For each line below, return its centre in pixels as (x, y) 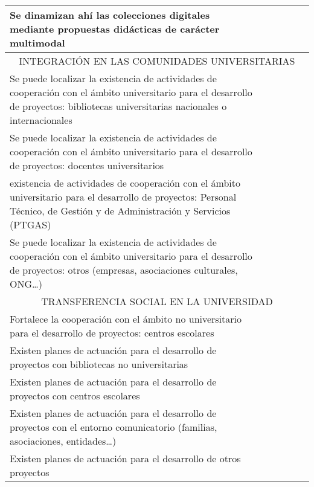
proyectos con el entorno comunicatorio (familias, (114, 427)
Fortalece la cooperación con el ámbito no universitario (126, 319)
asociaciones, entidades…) (63, 441)
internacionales (41, 120)
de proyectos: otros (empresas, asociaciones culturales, (124, 270)
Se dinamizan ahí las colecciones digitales (110, 15)
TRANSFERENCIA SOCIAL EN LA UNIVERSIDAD (157, 301)
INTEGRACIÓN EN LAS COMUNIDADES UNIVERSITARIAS (157, 61)
